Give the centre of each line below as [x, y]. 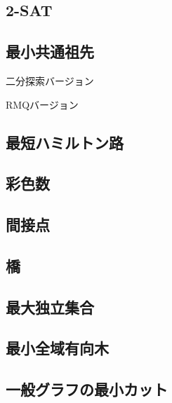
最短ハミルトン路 [65, 142]
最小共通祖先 [50, 52]
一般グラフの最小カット [87, 389]
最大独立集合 [50, 307]
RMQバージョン [42, 104]
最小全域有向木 [57, 348]
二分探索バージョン [50, 80]
